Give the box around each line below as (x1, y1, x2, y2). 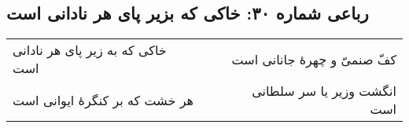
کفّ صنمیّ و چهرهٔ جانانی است (231, 49, 396, 68)
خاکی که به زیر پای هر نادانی (13, 41, 167, 60)
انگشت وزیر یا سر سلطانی (252, 82, 396, 101)
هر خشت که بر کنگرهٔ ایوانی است (13, 90, 194, 109)
